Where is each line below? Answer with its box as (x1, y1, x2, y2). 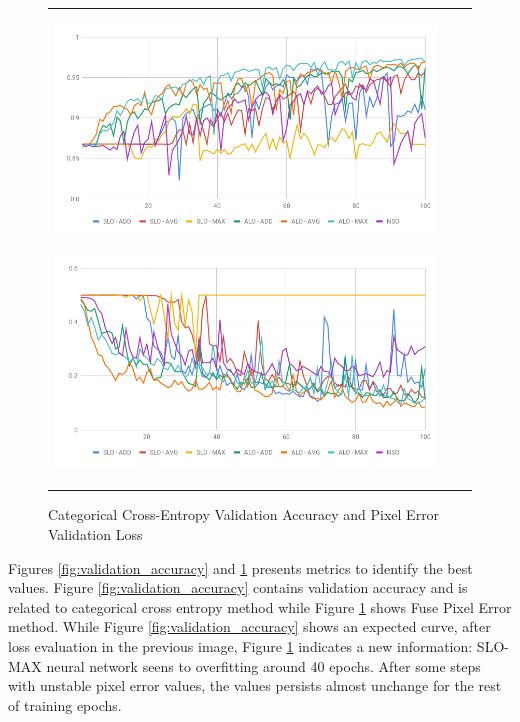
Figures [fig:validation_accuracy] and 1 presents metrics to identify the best (8, 557, 473, 578)
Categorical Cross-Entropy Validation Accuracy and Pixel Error (48, 504, 440, 525)
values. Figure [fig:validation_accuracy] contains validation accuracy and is (8, 577, 468, 598)
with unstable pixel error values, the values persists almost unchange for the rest (8, 675, 502, 696)
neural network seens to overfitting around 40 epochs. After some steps (46, 655, 481, 676)
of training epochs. (8, 694, 122, 715)
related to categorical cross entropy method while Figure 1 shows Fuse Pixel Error (8, 596, 512, 617)
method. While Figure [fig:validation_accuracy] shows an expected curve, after (8, 616, 491, 637)
